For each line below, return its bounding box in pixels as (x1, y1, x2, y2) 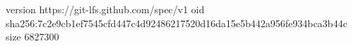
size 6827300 (6, 29, 59, 44)
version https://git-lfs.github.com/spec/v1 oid (6, 2, 205, 16)
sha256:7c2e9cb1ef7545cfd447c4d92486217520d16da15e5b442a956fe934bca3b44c (6, 15, 347, 30)
